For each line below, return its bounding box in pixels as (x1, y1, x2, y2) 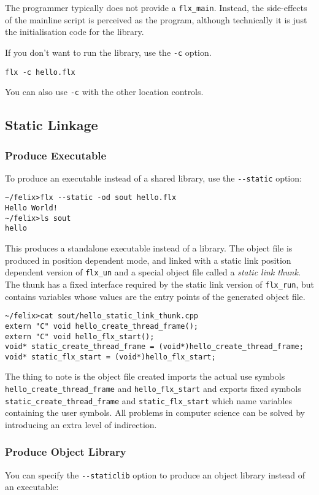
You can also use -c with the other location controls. (5, 85, 204, 98)
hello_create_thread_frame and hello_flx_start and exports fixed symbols (5, 382, 301, 395)
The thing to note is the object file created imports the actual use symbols (5, 370, 285, 383)
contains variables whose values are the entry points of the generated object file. (5, 290, 306, 302)
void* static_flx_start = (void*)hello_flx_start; (5, 352, 216, 361)
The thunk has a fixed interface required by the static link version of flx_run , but (5, 277, 314, 290)
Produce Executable (5, 147, 107, 163)
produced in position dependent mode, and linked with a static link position (5, 253, 291, 266)
